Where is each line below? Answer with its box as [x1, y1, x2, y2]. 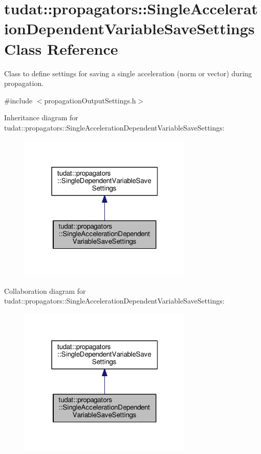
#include [4, 95, 33, 105]
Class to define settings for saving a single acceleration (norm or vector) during [4, 68, 252, 78]
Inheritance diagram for [4, 112, 78, 123]
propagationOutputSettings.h [44, 95, 136, 105]
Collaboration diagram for [4, 285, 86, 296]
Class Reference [4, 38, 118, 59]
